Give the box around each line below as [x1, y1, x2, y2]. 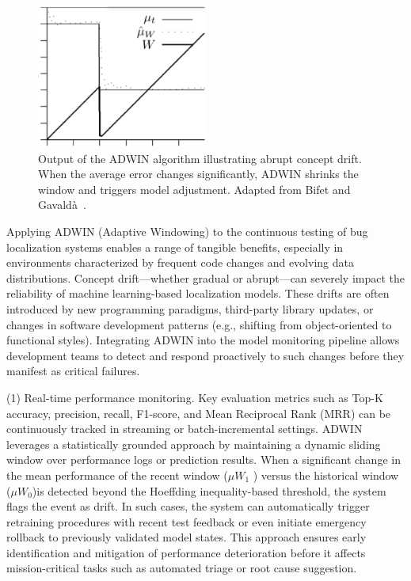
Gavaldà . [38, 196, 86, 213]
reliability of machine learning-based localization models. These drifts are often [6, 285, 390, 302]
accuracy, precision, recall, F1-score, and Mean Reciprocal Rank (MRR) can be [6, 404, 391, 421]
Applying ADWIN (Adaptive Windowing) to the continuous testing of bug [6, 223, 368, 240]
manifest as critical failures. [6, 363, 140, 379]
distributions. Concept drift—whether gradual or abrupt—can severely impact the [6, 269, 405, 286]
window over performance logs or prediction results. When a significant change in [6, 451, 401, 468]
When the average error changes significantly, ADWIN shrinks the [38, 165, 359, 182]
